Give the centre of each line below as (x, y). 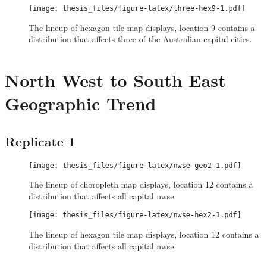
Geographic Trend (81, 103)
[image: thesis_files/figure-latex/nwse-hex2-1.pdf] (135, 215)
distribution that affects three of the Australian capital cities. (140, 39)
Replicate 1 (40, 141)
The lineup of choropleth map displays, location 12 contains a (141, 184)
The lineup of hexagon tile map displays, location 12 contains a (144, 234)
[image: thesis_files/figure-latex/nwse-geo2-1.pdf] (135, 165)
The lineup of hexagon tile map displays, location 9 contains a (142, 27)
